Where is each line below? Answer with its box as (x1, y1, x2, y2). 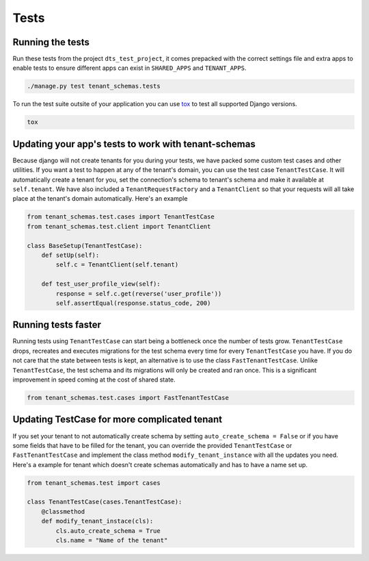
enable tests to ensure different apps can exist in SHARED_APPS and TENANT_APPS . (12, 64, 247, 72)
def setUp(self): (41, 251, 100, 260)
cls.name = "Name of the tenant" (55, 536, 168, 545)
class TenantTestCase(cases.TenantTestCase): (27, 498, 182, 506)
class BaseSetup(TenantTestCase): (27, 242, 143, 249)
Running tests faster (12, 319, 102, 331)
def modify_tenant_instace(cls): (41, 517, 154, 525)
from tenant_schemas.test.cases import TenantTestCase (27, 213, 215, 221)
